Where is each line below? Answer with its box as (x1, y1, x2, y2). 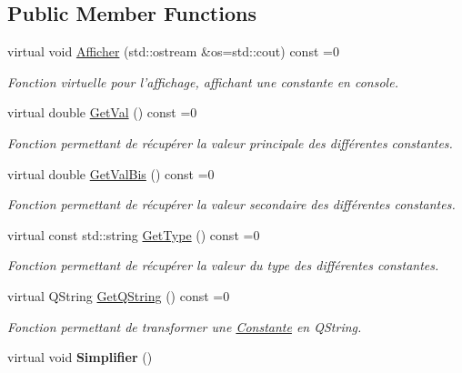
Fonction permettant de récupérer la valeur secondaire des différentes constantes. (7, 195, 456, 214)
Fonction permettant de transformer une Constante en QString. (7, 317, 362, 336)
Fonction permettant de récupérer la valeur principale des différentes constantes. (7, 133, 453, 152)
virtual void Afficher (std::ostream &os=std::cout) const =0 (7, 42, 339, 61)
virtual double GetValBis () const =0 (7, 164, 215, 183)
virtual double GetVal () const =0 (7, 103, 197, 122)
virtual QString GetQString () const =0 (7, 286, 230, 305)
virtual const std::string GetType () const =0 (7, 225, 260, 244)
